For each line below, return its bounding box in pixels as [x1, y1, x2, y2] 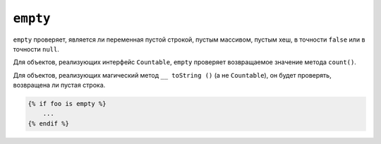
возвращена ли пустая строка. [13, 81, 106, 90]
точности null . [13, 44, 59, 53]
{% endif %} [28, 119, 70, 127]
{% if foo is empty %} [28, 100, 107, 108]
